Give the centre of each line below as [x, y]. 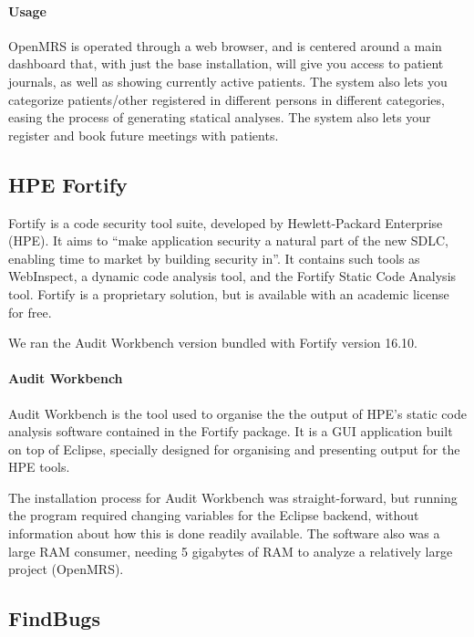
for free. [30, 312]
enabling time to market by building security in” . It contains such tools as [214, 258]
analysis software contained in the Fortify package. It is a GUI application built [231, 431]
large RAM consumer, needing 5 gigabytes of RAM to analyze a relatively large [231, 551]
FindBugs [54, 618]
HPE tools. [39, 467]
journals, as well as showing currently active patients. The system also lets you [228, 81]
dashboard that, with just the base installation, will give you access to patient [226, 63]
